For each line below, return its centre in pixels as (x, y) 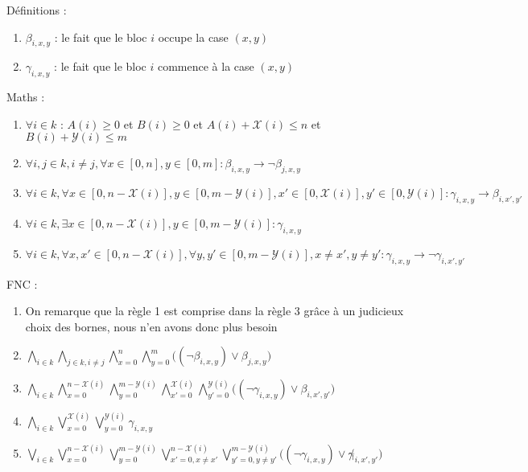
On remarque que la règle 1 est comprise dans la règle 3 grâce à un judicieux (214, 311)
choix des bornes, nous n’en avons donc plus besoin (151, 326)
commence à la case (206, 66)
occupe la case (193, 37)
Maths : (26, 97)
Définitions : (37, 10)
